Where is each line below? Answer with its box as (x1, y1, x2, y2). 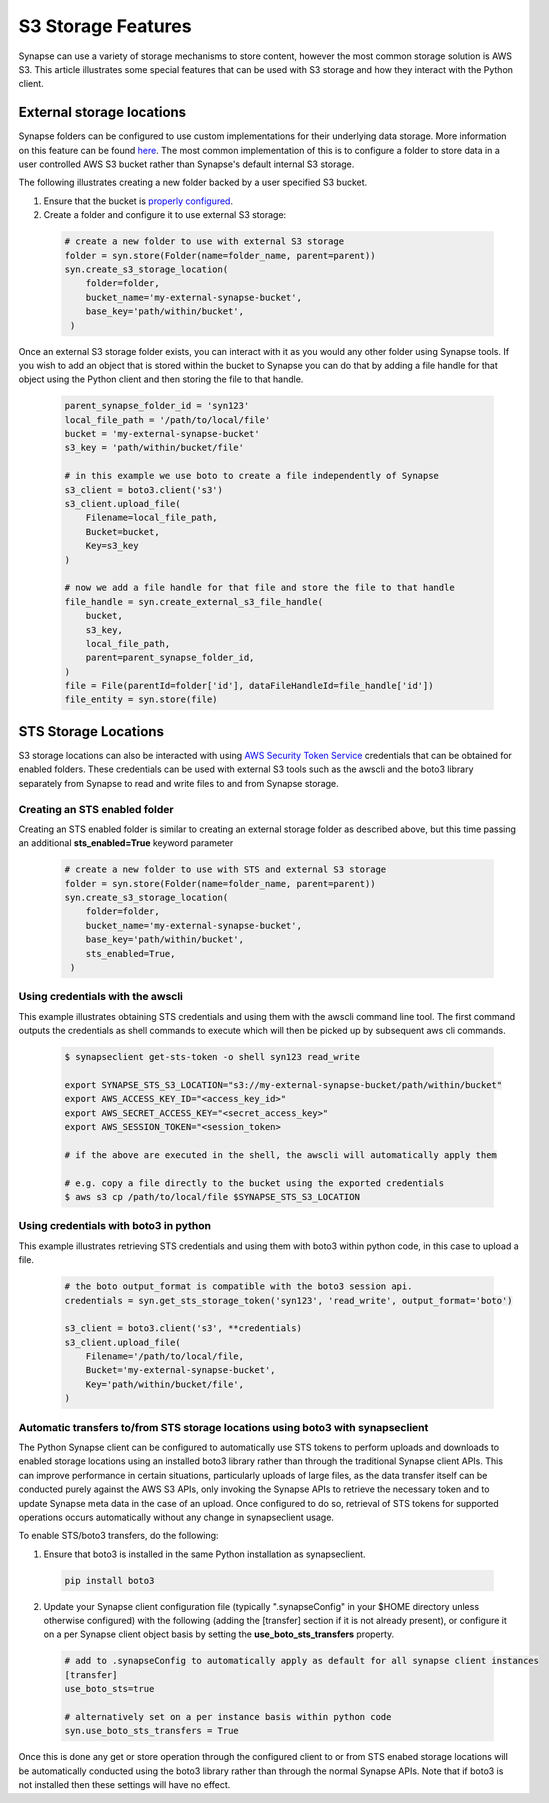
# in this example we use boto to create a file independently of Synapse (64, 470, 440, 482)
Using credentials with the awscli (18, 990, 184, 1004)
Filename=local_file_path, (85, 512, 219, 524)
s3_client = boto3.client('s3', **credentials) (64, 1323, 302, 1334)
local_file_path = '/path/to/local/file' (64, 414, 271, 425)
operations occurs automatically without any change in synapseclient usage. (18, 1511, 335, 1523)
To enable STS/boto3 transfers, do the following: (18, 1530, 219, 1542)
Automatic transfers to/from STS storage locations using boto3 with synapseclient (18, 1420, 429, 1434)
